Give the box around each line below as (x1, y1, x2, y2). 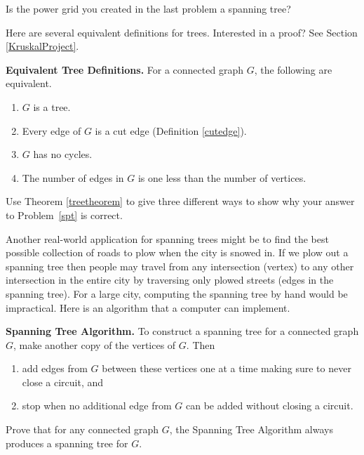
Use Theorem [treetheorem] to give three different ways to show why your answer (6, 194, 355, 209)
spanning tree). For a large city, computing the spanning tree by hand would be (6, 286, 348, 301)
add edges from (22, 361, 88, 376)
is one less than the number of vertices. (137, 170, 306, 185)
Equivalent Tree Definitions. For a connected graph (6, 62, 243, 77)
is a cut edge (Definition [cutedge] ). (95, 123, 247, 138)
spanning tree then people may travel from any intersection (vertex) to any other (6, 258, 354, 273)
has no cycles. (33, 147, 93, 161)
